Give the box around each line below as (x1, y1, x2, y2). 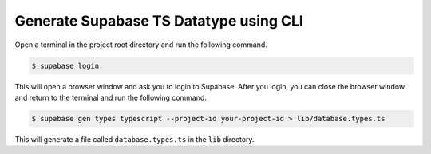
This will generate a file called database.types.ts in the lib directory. (14, 134, 255, 144)
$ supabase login (31, 61, 100, 70)
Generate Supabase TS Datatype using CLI (14, 12, 303, 30)
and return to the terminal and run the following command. (14, 93, 208, 102)
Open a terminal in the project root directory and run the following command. (14, 40, 267, 49)
